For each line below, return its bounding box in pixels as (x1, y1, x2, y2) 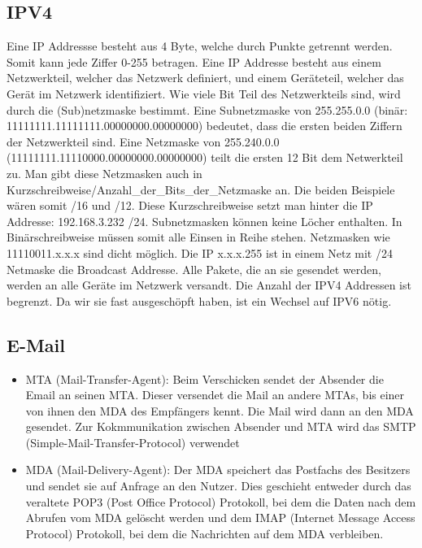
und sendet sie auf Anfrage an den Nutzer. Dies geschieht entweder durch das (25, 477, 411, 494)
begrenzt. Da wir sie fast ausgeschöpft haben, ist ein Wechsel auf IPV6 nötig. (7, 292, 392, 309)
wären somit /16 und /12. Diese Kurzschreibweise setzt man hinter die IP (7, 197, 373, 214)
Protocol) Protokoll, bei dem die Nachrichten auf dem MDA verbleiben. (25, 524, 384, 541)
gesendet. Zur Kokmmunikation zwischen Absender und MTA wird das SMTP (25, 418, 416, 435)
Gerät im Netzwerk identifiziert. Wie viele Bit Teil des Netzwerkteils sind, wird (7, 85, 401, 102)
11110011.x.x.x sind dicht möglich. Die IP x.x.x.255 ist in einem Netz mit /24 (7, 244, 393, 261)
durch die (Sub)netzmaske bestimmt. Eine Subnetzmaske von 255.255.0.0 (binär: (7, 101, 408, 118)
